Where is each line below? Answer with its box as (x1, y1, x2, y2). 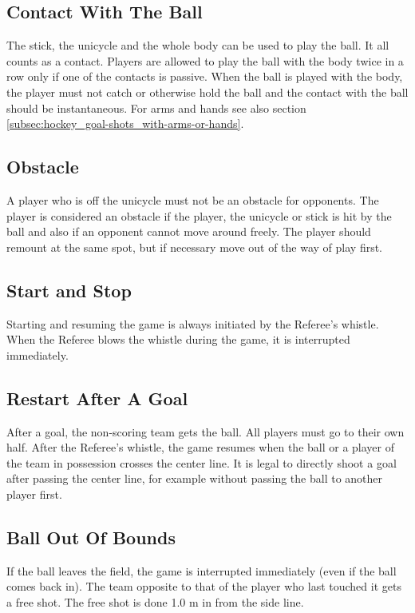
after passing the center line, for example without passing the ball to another (6, 470, 383, 487)
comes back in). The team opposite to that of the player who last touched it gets (6, 578, 401, 595)
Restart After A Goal (6, 385, 188, 410)
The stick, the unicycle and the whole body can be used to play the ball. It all (6, 37, 389, 54)
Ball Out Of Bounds (6, 524, 176, 549)
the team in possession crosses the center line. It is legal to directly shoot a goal (6, 454, 397, 471)
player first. (6, 485, 62, 502)
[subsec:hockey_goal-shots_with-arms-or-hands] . (6, 115, 244, 132)
